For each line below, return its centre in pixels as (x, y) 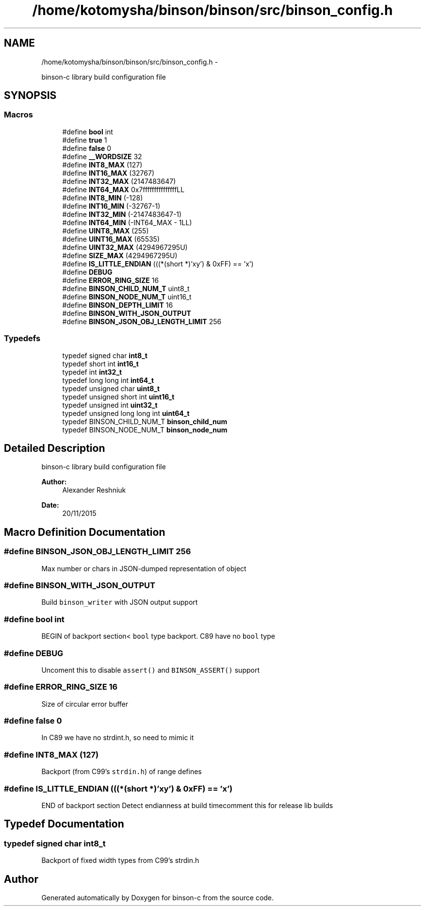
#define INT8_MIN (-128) (103, 198)
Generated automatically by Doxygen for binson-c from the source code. (158, 897)
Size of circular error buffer (85, 704)
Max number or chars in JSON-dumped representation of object (144, 568)
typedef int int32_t (92, 372)
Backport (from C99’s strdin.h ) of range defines (122, 772)
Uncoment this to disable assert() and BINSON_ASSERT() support (151, 670)
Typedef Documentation (64, 824)
